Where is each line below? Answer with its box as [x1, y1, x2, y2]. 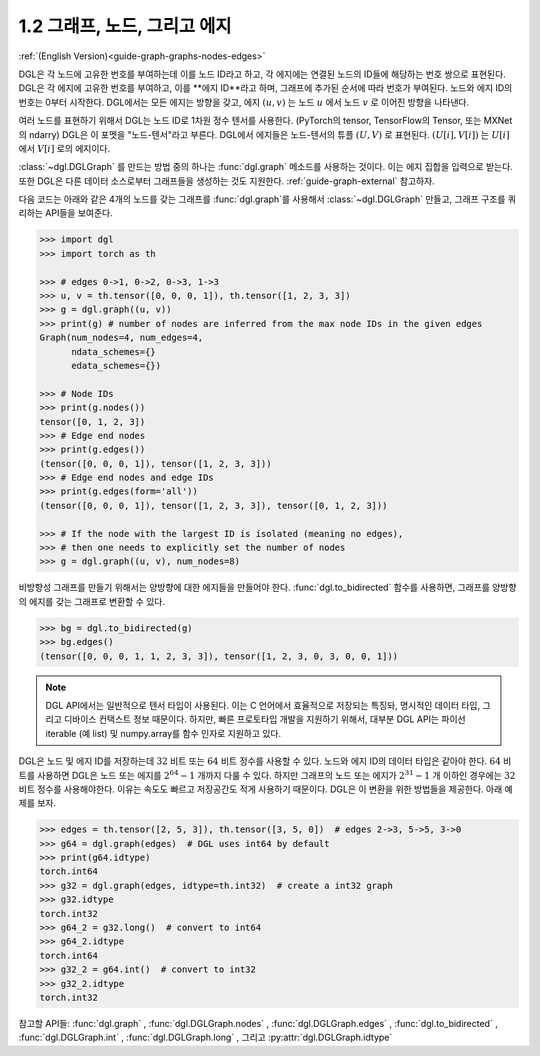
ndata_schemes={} [71, 346, 157, 357]
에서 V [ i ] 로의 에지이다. [18, 142, 111, 154]
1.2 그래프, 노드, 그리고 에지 [18, 15, 232, 37]
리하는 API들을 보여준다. [18, 207, 114, 219]
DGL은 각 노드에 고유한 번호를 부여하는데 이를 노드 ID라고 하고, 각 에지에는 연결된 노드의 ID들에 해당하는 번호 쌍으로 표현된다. [18, 68, 507, 80]
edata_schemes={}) [71, 360, 162, 371]
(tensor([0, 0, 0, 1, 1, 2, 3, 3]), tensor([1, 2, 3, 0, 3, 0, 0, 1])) [39, 650, 399, 662]
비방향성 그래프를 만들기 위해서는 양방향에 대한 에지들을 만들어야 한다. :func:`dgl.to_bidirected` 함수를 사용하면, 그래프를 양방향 [18, 581, 517, 594]
